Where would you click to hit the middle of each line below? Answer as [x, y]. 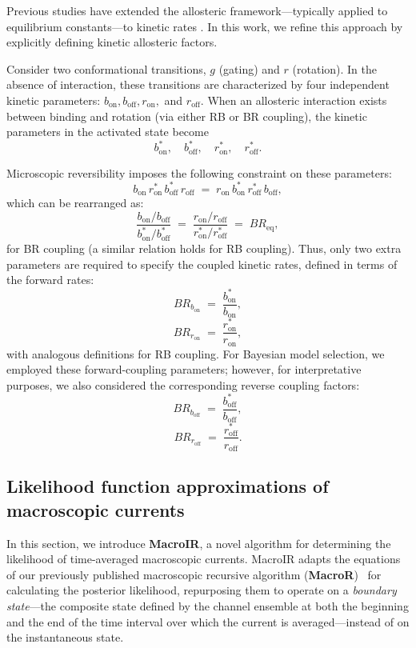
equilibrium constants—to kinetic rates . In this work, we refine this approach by [205, 26]
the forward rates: [50, 280]
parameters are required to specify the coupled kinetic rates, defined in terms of [202, 264]
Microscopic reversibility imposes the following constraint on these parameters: [199, 172]
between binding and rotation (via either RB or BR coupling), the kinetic [187, 116]
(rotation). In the [335, 68]
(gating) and [249, 68]
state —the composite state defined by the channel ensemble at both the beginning [208, 606]
